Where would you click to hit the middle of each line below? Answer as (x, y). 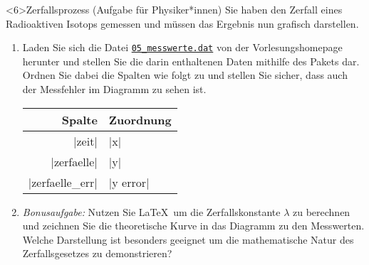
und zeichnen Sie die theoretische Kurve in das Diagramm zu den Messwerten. (193, 226)
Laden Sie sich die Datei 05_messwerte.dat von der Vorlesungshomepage (182, 47)
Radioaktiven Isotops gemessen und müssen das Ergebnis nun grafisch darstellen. (182, 23)
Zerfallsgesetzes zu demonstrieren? (97, 253)
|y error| (129, 182)
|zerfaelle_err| (63, 182)
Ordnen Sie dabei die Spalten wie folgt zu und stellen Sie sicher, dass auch (185, 75)
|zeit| (85, 141)
